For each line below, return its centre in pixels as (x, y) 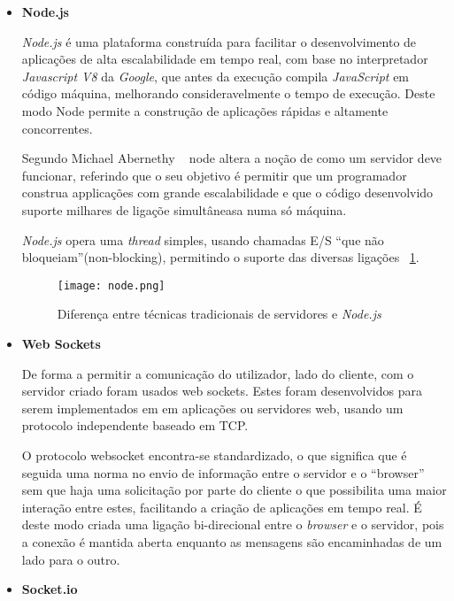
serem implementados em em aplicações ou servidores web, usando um (212, 408)
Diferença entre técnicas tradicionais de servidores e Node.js (219, 314)
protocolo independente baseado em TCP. (135, 425)
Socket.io (50, 589)
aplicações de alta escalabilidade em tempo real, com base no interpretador (225, 59)
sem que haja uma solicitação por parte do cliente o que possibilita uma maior (234, 490)
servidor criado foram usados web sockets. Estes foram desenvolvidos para (222, 391)
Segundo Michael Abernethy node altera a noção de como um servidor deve (232, 158)
